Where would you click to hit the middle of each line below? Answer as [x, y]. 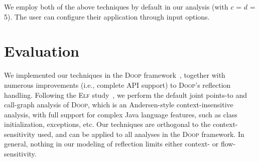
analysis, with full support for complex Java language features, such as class [121, 114]
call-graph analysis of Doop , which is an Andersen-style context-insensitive [119, 105]
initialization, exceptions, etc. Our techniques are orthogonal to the [107, 124]
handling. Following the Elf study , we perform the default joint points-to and [126, 95]
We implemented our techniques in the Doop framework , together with [115, 75]
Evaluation [42, 51]
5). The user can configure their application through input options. [107, 16]
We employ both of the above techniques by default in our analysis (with [116, 7]
